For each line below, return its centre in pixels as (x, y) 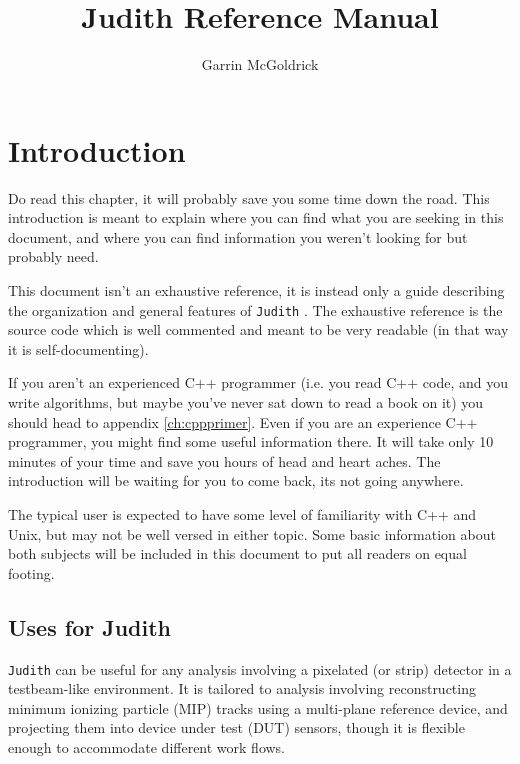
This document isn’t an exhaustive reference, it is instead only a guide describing (256, 290)
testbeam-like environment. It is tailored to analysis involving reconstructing (242, 688)
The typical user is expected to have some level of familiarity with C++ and (242, 514)
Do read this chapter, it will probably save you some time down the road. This (249, 197)
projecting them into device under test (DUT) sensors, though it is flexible (236, 727)
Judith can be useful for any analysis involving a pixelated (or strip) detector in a (260, 668)
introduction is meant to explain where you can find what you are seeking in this (256, 217)
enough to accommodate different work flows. (147, 747)
